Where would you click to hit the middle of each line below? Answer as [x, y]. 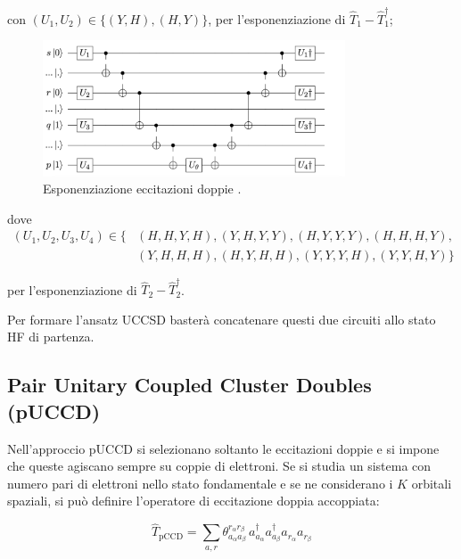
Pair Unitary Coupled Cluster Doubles [189, 385]
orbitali [432, 483]
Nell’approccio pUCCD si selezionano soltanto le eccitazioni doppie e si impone [223, 448]
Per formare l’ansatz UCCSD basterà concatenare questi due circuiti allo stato [222, 319]
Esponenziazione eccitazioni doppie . [142, 189]
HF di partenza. [51, 337]
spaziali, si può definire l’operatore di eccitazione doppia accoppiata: [193, 501]
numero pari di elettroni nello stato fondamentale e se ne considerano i [200, 483]
